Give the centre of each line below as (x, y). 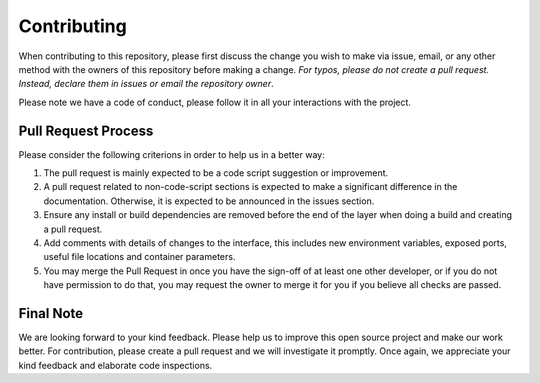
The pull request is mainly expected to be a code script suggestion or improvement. (216, 173)
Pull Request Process (86, 130)
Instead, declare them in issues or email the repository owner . (146, 84)
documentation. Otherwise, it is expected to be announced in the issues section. (209, 201)
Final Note (51, 313)
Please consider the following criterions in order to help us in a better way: (171, 154)
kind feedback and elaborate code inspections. (115, 365)
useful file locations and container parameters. (139, 257)
